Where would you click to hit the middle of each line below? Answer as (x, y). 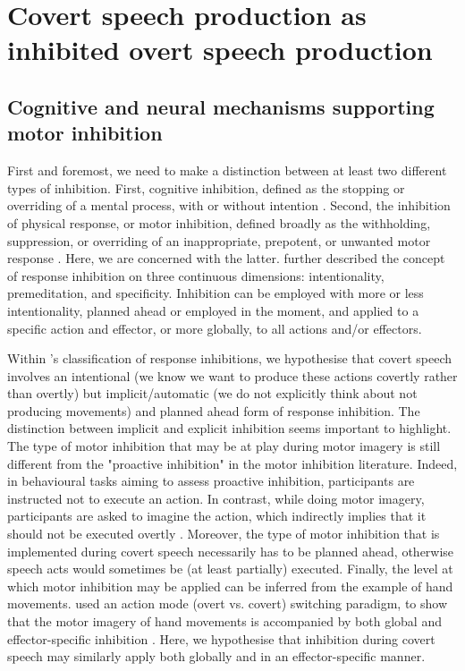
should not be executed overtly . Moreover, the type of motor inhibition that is (224, 534)
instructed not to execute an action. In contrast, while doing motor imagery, (216, 498)
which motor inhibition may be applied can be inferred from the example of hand (230, 586)
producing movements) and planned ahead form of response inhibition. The (214, 410)
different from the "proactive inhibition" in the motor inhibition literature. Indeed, (232, 463)
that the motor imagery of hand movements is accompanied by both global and (224, 621)
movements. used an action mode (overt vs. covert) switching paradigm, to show (228, 603)
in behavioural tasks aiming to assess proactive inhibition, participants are (211, 481)
